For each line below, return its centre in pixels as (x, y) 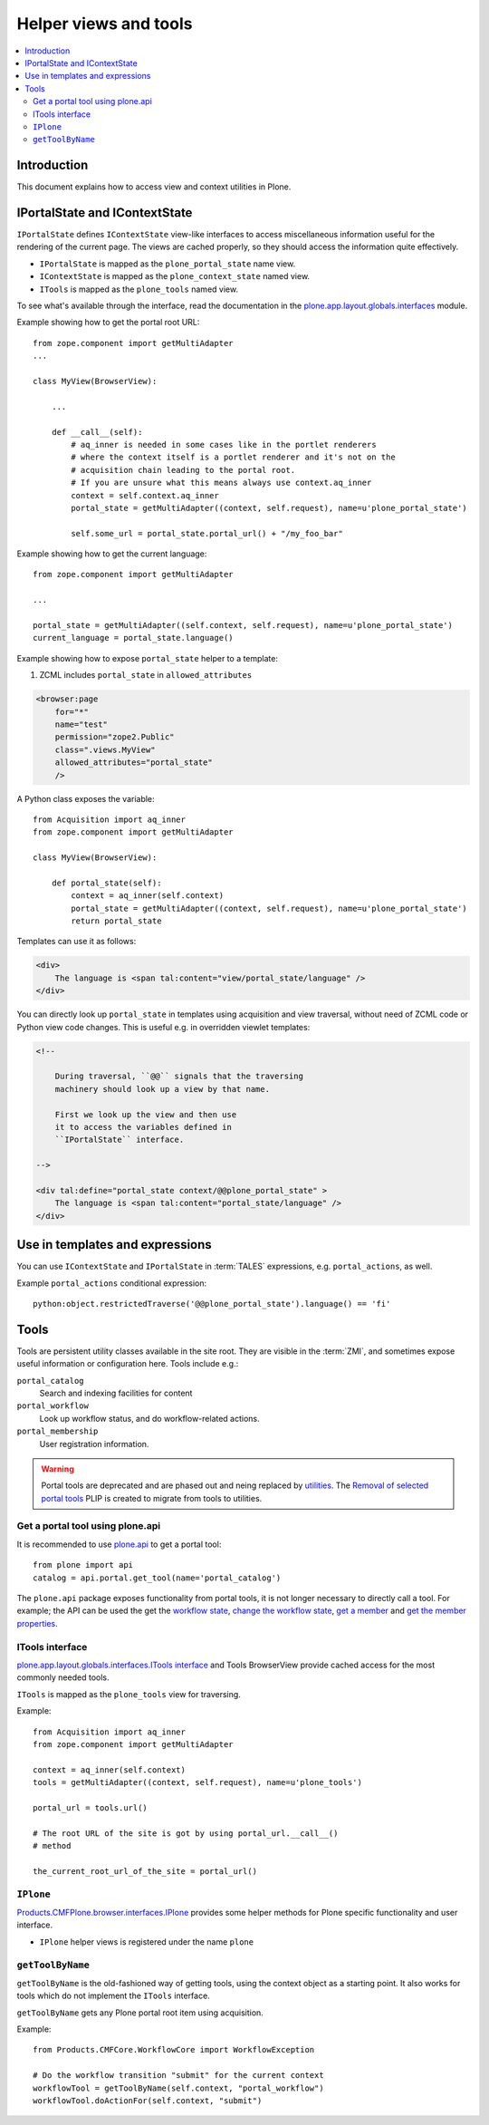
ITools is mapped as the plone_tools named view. (139, 289)
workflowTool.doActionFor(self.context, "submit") (148, 2101)
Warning (58, 1469)
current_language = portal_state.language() (134, 638)
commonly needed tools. (63, 1677)
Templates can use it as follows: (77, 942)
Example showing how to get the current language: (112, 554)
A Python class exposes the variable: (86, 798)
